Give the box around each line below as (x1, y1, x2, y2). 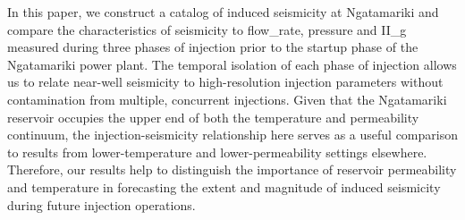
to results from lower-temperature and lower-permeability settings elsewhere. (7, 142, 427, 161)
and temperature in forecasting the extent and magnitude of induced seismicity (7, 177, 441, 196)
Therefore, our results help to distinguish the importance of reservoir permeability (7, 160, 457, 179)
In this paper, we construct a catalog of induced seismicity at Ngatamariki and (7, 3, 439, 21)
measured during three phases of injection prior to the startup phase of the (7, 38, 418, 56)
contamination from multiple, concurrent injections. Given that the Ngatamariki (7, 89, 447, 108)
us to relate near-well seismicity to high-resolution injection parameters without (7, 72, 444, 91)
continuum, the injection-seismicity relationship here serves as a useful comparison (7, 125, 458, 144)
